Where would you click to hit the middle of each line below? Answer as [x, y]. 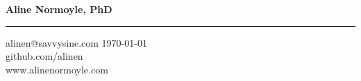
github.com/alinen [44, 56]
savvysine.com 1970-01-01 [93, 42]
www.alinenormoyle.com [57, 69]
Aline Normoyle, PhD [59, 9]
